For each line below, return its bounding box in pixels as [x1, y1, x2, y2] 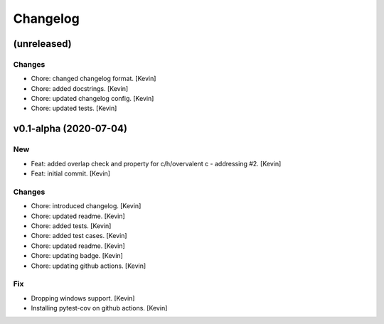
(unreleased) [13, 38, 73, 50]
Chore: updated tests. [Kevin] [31, 104, 117, 113]
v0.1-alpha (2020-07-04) [13, 123, 128, 135]
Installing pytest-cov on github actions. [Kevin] [31, 304, 168, 313]
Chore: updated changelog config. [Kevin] [31, 94, 154, 103]
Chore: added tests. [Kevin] [31, 221, 112, 230]
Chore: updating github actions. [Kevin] [31, 261, 146, 270]
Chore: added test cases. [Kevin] [31, 232, 127, 240]
